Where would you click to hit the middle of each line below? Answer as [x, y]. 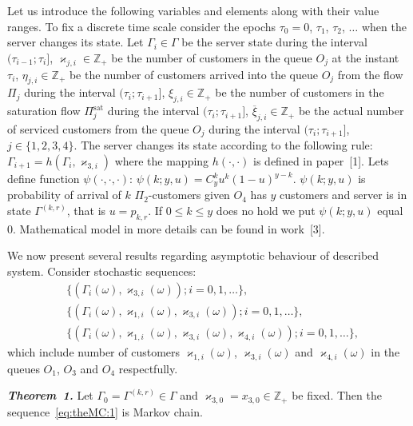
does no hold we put [266, 211]
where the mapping [162, 161]
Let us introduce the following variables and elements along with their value [193, 10]
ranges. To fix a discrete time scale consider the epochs [142, 26]
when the [384, 26]
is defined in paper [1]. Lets [321, 161]
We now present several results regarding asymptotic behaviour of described [193, 255]
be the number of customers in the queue [212, 57]
